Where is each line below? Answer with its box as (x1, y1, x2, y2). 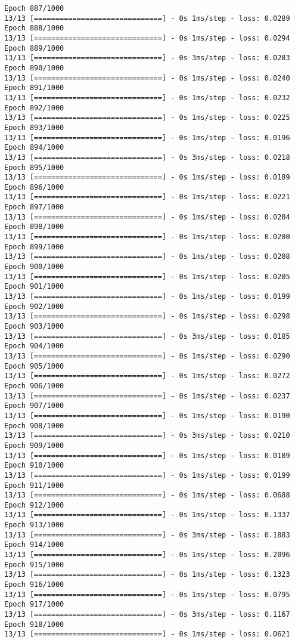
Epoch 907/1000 (4, 401, 64, 410)
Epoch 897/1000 (4, 203, 64, 212)
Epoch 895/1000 (4, 163, 64, 172)
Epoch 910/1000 (4, 461, 64, 470)
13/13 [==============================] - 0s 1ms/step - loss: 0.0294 (4, 33, 290, 42)
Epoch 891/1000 (4, 84, 64, 92)
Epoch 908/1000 (4, 421, 64, 430)
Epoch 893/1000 (4, 123, 64, 132)
